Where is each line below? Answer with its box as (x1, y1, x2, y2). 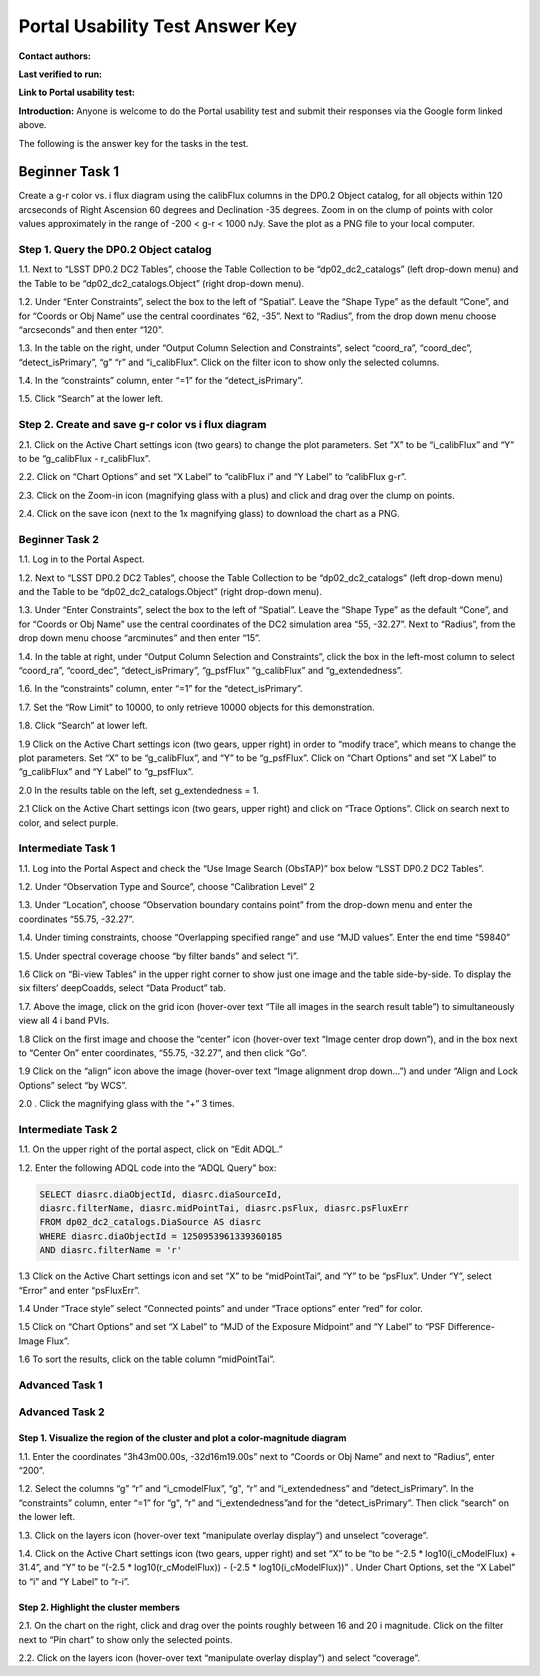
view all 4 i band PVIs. (18, 1015, 110, 1027)
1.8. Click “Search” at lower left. (18, 720, 149, 732)
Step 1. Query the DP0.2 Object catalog (18, 242, 212, 256)
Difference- (447, 1321, 495, 1333)
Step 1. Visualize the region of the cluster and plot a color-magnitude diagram (18, 1432, 347, 1444)
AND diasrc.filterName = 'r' (39, 1245, 183, 1256)
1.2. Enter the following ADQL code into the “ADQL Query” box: (18, 1161, 277, 1174)
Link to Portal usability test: (18, 86, 135, 99)
